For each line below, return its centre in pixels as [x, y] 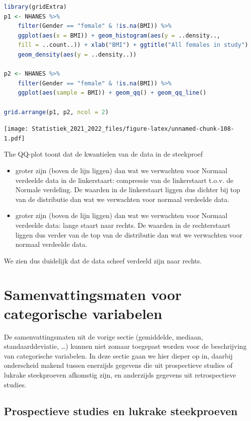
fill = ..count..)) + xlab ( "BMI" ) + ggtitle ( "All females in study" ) [133, 45]
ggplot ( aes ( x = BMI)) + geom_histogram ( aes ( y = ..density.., [119, 35]
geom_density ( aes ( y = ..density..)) [77, 54]
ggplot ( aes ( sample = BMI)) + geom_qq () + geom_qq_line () [112, 93]
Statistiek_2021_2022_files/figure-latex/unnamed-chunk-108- [133, 129]
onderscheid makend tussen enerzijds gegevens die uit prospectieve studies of [118, 365]
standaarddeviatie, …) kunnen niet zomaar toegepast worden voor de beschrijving [125, 346]
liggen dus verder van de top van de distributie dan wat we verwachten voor [129, 234]
